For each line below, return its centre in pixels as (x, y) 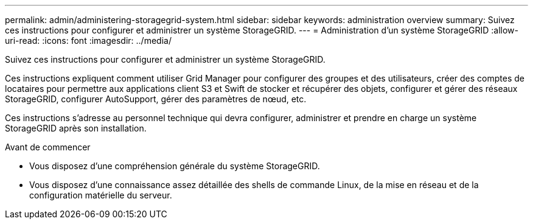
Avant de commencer (48, 147)
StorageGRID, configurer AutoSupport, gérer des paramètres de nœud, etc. (156, 99)
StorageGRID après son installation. (76, 128)
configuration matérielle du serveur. (101, 195)
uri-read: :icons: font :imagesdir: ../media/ (88, 40)
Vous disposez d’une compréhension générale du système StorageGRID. (175, 166)
